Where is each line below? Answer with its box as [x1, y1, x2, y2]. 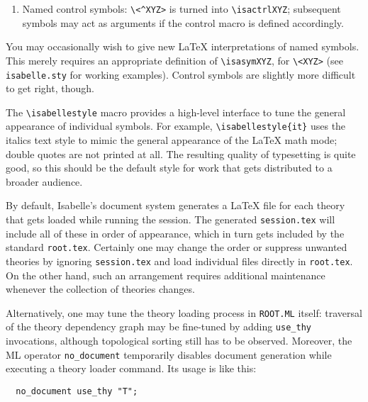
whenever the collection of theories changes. [6, 281, 195, 296]
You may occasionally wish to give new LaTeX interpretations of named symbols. [6, 39, 359, 54]
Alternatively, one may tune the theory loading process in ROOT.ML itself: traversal [6, 305, 362, 320]
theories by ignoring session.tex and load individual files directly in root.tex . [6, 253, 353, 268]
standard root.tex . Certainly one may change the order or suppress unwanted [6, 240, 347, 255]
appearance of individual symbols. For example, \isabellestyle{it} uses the [6, 118, 346, 133]
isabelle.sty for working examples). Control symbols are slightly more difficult [6, 67, 356, 82]
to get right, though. [6, 81, 94, 96]
